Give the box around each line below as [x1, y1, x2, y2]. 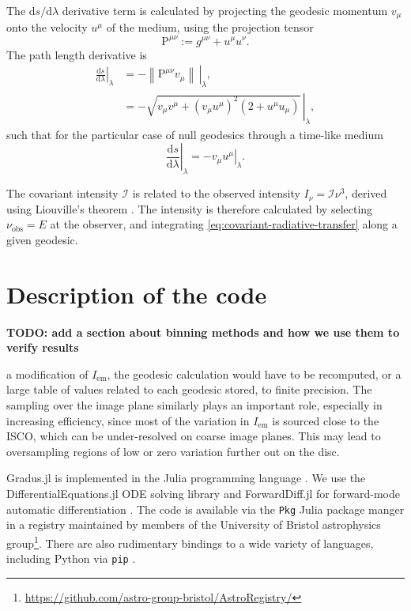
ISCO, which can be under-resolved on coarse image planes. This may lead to [6, 428, 381, 444]
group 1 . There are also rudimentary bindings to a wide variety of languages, [6, 532, 374, 551]
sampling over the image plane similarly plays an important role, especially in [6, 397, 383, 413]
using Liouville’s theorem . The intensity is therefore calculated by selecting [6, 200, 373, 217]
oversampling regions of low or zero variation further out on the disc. [6, 443, 340, 459]
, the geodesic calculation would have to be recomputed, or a [107, 365, 402, 382]
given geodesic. [6, 231, 78, 247]
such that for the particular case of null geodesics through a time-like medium [6, 126, 383, 142]
